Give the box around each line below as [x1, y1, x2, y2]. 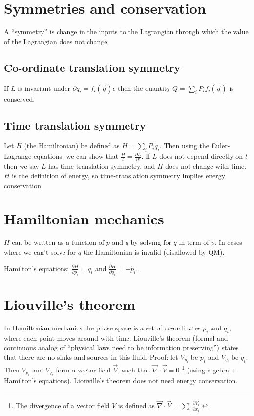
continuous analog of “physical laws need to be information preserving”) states [4, 342, 239, 352]
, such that [118, 364, 150, 374]
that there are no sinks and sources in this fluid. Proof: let [4, 351, 178, 362]
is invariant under [18, 83, 71, 93]
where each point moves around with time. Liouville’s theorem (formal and [4, 332, 228, 343]
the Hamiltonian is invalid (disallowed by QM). [83, 246, 225, 257]
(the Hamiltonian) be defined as [24, 140, 120, 151]
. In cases [214, 237, 242, 247]
